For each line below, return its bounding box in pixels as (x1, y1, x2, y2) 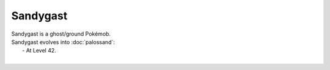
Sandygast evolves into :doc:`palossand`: (11, 38, 116, 45)
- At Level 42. (22, 47, 56, 54)
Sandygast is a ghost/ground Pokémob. (11, 30, 111, 37)
